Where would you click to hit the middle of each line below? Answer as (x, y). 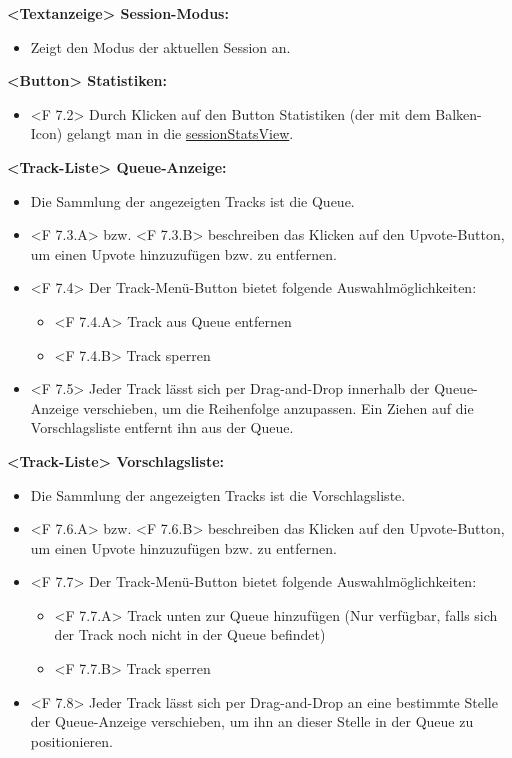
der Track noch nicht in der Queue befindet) (190, 634)
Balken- (458, 113)
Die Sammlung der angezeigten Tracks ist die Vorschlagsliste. (218, 494)
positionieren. (71, 740)
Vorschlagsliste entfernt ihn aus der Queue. (162, 427)
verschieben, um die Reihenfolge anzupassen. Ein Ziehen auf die (278, 407)
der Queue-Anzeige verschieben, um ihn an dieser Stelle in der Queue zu (252, 721)
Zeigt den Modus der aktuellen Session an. (160, 46)
